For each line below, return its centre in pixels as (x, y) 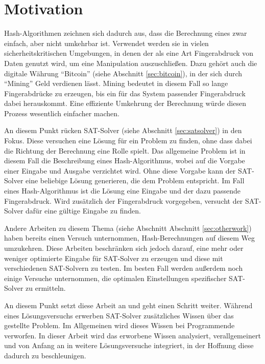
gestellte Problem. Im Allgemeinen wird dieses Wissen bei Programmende (119, 325)
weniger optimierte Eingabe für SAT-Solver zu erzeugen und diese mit (114, 258)
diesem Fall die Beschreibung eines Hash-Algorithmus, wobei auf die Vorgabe (125, 160)
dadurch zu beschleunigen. (45, 355)
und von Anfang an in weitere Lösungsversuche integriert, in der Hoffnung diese (129, 345)
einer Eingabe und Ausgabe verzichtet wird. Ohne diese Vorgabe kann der (120, 170)
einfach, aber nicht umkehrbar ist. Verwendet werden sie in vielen (106, 43)
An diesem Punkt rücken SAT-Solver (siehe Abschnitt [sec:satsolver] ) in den (123, 130)
